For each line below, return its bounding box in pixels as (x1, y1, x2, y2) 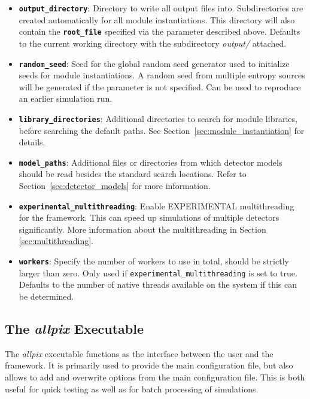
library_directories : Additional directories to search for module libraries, (19, 112, 297, 124)
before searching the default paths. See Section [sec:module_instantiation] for (19, 124, 305, 136)
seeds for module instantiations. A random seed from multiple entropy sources (19, 69, 305, 81)
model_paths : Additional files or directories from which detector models (19, 156, 282, 168)
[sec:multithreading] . (19, 234, 94, 247)
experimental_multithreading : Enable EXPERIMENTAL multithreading (19, 199, 294, 212)
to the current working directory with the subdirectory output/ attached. (19, 36, 287, 49)
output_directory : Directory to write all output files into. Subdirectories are (19, 2, 303, 14)
